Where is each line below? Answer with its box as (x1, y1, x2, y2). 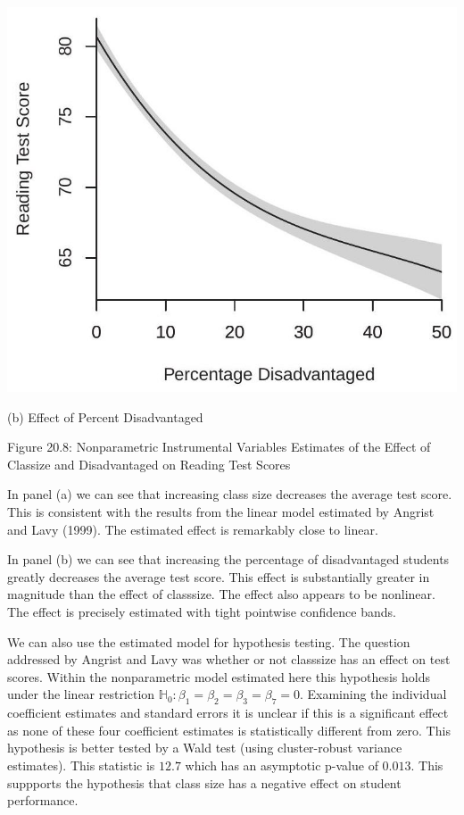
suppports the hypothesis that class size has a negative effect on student (7, 773, 402, 792)
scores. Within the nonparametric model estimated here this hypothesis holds (7, 667, 430, 686)
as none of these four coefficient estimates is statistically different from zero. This (7, 720, 451, 739)
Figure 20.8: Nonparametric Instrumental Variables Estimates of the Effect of (7, 437, 431, 456)
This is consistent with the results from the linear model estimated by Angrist (7, 503, 435, 521)
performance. (7, 791, 79, 810)
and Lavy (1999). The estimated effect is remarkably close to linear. (7, 520, 378, 538)
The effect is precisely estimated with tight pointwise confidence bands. (7, 602, 396, 620)
